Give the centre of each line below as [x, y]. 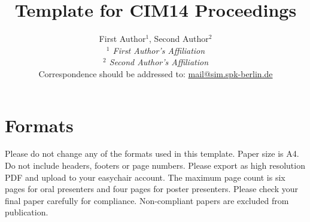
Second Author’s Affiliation [159, 62]
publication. [27, 212]
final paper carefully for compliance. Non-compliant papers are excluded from [147, 200]
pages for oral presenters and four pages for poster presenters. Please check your [151, 189]
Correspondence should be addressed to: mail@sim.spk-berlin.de [156, 73]
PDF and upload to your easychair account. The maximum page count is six [145, 177]
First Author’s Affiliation [159, 50]
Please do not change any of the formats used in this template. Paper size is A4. [152, 153]
